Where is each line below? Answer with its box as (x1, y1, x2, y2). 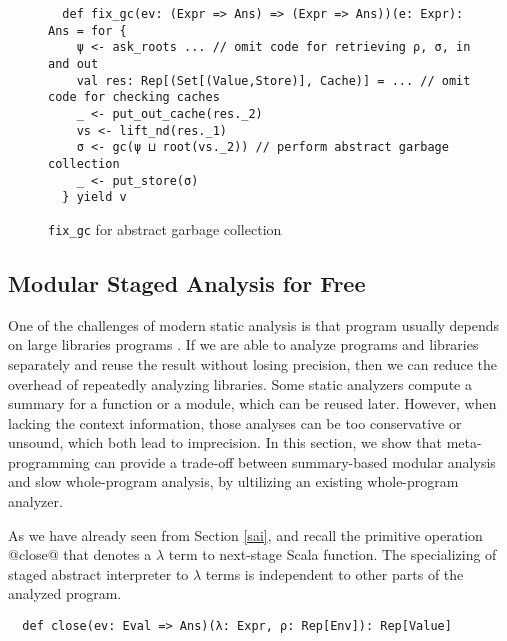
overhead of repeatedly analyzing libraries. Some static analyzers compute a (8, 373, 472, 394)
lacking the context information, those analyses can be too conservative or (8, 412, 462, 433)
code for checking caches (48, 90, 220, 105)
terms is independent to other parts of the (205, 563, 464, 584)
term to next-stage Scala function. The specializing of (168, 544, 497, 565)
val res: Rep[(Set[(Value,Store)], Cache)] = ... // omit (76, 73, 471, 88)
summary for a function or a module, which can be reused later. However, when (8, 393, 497, 414)
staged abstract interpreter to (8, 563, 189, 584)
